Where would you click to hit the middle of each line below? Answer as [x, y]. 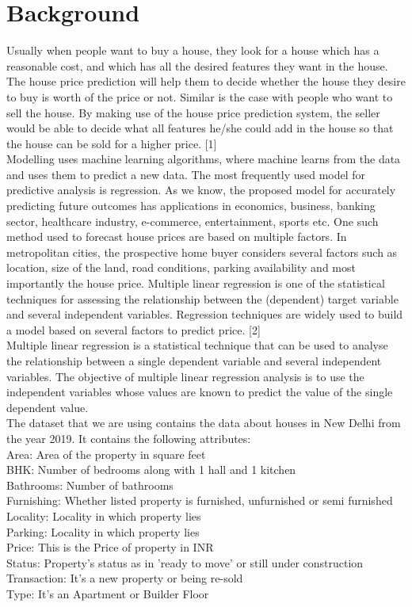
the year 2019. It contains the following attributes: [129, 438]
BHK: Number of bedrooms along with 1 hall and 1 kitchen [151, 470]
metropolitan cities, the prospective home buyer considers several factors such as [202, 252]
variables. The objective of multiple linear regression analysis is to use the [185, 376]
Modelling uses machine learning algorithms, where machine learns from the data [204, 159]
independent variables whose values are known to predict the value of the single [200, 392]
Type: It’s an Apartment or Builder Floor [108, 593]
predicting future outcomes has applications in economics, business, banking [191, 206]
